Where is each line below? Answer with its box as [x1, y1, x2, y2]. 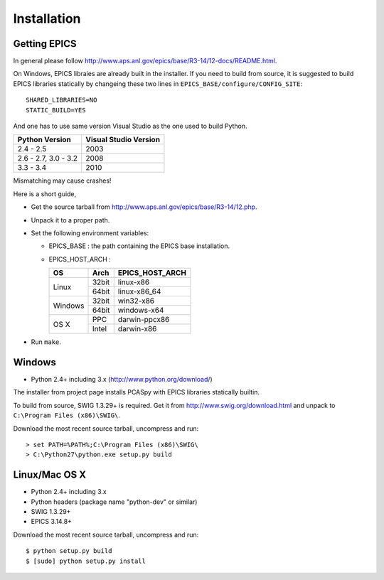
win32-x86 [117, 296, 155, 306]
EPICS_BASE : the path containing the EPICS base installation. [48, 242, 230, 250]
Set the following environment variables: [31, 228, 149, 237]
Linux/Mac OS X [13, 469, 87, 481]
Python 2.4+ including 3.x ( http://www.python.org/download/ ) [31, 375, 213, 384]
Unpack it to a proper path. [31, 215, 110, 224]
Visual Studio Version [85, 135, 160, 145]
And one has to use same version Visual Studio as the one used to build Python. [13, 122, 248, 131]
